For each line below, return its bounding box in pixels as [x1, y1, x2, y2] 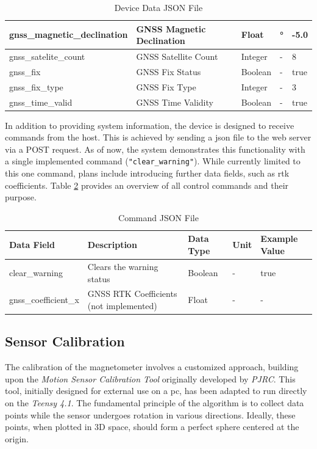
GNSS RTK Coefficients [87, 287, 177, 300]
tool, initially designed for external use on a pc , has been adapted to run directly [5, 384, 307, 397]
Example [260, 232, 298, 245]
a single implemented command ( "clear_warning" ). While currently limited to [5, 155, 301, 167]
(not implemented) [87, 299, 157, 312]
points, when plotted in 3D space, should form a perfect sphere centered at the [5, 420, 299, 433]
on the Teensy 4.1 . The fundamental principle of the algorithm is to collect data [5, 396, 304, 409]
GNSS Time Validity [136, 95, 213, 108]
